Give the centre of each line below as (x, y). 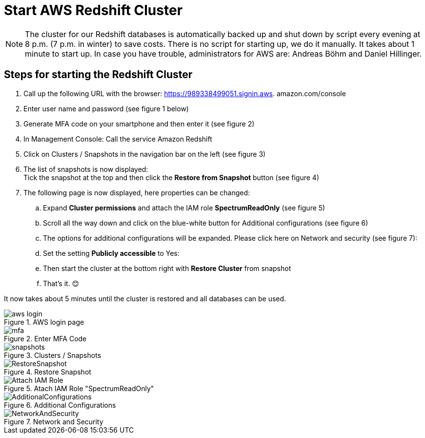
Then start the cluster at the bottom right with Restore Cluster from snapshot (167, 268)
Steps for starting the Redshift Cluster (98, 75)
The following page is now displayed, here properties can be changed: (137, 192)
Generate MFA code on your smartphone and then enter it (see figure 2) (139, 124)
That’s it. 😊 (61, 283)
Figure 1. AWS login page (44, 322)
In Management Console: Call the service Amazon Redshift (118, 139)
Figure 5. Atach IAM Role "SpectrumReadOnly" (79, 388)
